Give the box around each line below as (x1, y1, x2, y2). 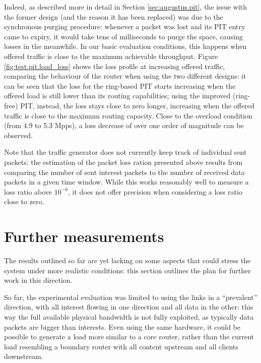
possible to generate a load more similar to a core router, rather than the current (4, 331, 254, 342)
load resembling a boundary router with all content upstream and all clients (4, 341, 238, 351)
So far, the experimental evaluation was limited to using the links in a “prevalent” (4, 291, 257, 302)
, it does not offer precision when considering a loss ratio (68, 186, 242, 197)
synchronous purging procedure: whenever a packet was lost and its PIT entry (4, 21, 245, 32)
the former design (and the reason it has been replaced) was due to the (4, 11, 223, 22)
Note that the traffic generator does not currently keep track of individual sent (4, 147, 247, 157)
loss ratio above (4, 186, 52, 197)
